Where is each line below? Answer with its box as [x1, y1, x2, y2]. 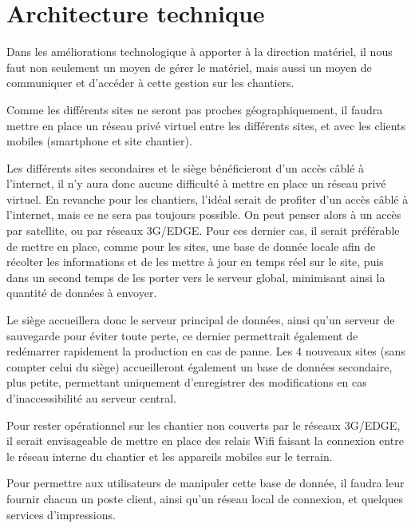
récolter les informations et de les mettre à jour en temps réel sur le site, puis [6, 253, 384, 270]
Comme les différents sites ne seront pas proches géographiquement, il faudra [6, 101, 383, 117]
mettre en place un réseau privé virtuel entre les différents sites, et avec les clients [6, 117, 405, 133]
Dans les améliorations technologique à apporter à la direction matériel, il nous [6, 43, 393, 60]
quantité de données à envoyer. [6, 284, 157, 301]
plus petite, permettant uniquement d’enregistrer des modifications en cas [6, 374, 367, 391]
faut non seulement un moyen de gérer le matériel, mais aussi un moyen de [6, 58, 372, 75]
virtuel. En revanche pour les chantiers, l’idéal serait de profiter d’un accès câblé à [6, 190, 409, 207]
